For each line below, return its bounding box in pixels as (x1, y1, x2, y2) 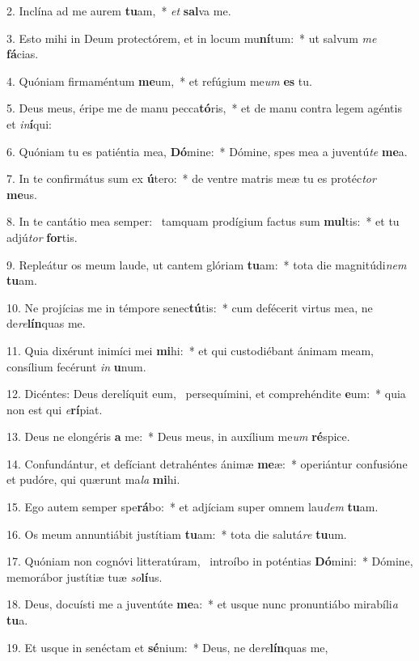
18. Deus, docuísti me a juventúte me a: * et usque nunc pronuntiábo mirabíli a (6, 595, 398, 612)
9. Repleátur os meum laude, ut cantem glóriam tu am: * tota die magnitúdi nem (6, 256, 407, 273)
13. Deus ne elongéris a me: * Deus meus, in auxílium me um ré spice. (6, 428, 350, 445)
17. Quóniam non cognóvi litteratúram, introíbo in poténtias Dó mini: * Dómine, (6, 553, 413, 570)
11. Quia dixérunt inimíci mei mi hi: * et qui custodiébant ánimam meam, (6, 341, 374, 358)
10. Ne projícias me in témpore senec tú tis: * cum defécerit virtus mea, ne (6, 299, 373, 316)
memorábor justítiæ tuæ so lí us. (6, 568, 163, 585)
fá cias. (6, 45, 39, 62)
